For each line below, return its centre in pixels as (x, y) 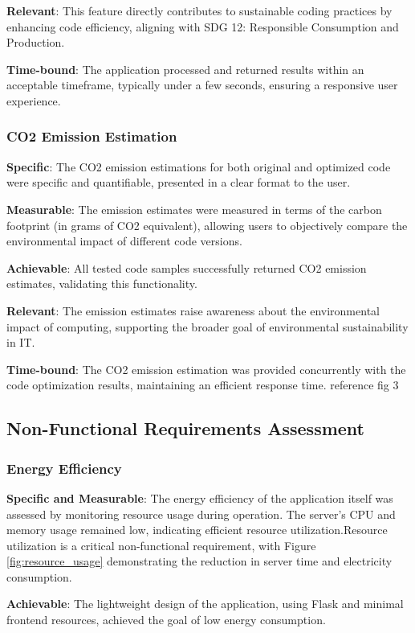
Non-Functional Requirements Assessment (185, 428)
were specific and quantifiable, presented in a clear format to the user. (179, 182)
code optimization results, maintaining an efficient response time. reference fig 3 (203, 385)
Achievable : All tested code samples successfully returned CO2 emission (187, 267)
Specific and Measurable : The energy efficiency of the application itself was (200, 497)
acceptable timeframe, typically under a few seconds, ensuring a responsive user (202, 85)
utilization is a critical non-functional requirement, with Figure (161, 545)
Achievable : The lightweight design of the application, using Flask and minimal (205, 604)
